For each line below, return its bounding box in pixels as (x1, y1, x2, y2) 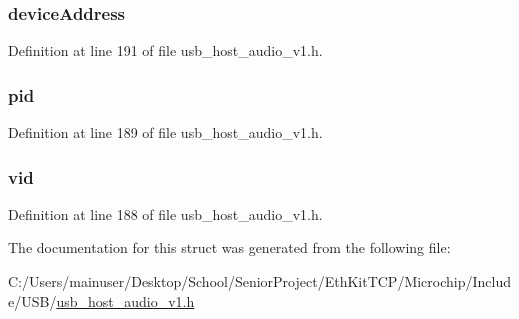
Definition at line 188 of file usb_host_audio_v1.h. (8, 203, 323, 224)
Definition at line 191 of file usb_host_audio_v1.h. (8, 40, 323, 61)
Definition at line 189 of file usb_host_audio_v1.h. (8, 122, 323, 143)
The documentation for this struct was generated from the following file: (8, 237, 451, 258)
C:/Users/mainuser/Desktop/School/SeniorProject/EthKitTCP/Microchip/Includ (8, 271, 512, 292)
